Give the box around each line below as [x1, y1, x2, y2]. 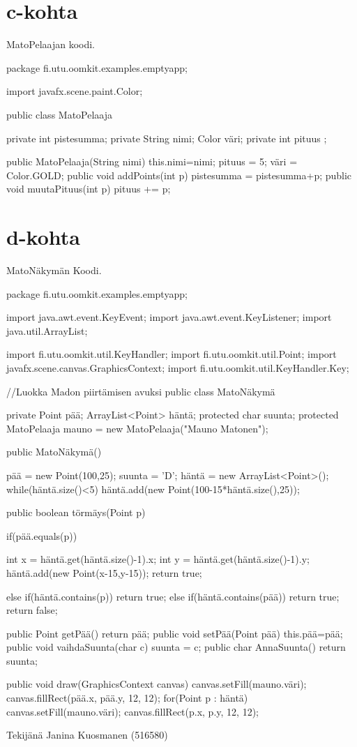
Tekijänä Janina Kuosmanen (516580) [6, 727, 168, 742]
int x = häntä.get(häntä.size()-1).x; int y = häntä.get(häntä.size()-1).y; [6, 552, 310, 566]
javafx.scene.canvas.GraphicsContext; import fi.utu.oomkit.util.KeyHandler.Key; [6, 360, 349, 375]
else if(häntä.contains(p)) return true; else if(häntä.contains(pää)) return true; [6, 589, 340, 603]
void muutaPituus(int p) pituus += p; [6, 181, 171, 196]
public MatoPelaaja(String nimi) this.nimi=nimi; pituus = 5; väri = [6, 154, 298, 169]
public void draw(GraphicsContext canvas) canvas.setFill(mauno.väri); [6, 677, 307, 691]
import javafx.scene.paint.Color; [6, 84, 143, 98]
